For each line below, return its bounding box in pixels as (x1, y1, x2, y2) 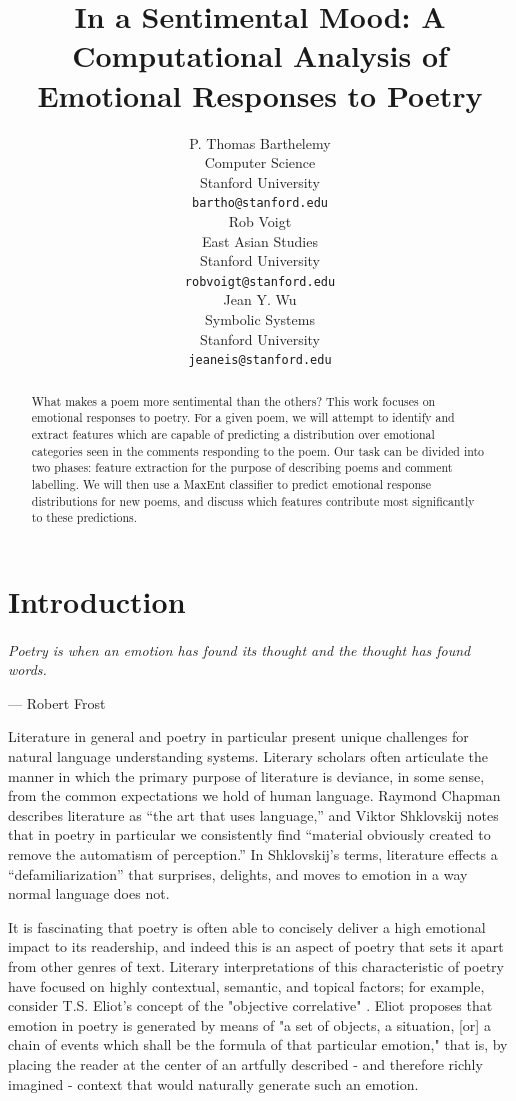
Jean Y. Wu (223, 289, 297, 310)
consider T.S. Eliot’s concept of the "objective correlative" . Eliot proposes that (8, 995, 493, 1016)
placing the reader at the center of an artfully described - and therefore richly (8, 1053, 483, 1074)
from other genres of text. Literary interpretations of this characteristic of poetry (8, 955, 504, 976)
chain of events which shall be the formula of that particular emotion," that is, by (8, 1034, 508, 1055)
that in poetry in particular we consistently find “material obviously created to (8, 824, 491, 845)
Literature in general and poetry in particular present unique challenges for (8, 726, 469, 747)
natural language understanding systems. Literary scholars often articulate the (8, 746, 489, 767)
